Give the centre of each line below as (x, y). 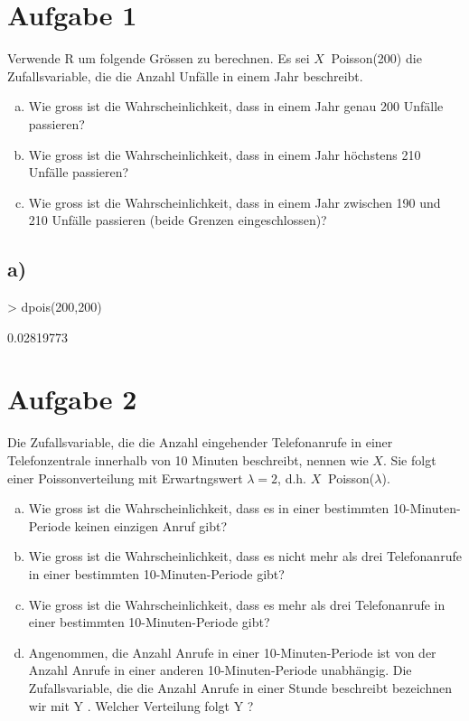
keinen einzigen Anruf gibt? (151, 525)
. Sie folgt (409, 459)
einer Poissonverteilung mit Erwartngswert (125, 478)
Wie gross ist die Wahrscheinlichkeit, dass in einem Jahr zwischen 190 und (234, 202)
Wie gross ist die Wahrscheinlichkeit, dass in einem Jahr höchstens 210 (225, 154)
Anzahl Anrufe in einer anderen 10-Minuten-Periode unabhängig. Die (220, 670)
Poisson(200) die (376, 58)
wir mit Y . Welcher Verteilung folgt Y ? (141, 705)
